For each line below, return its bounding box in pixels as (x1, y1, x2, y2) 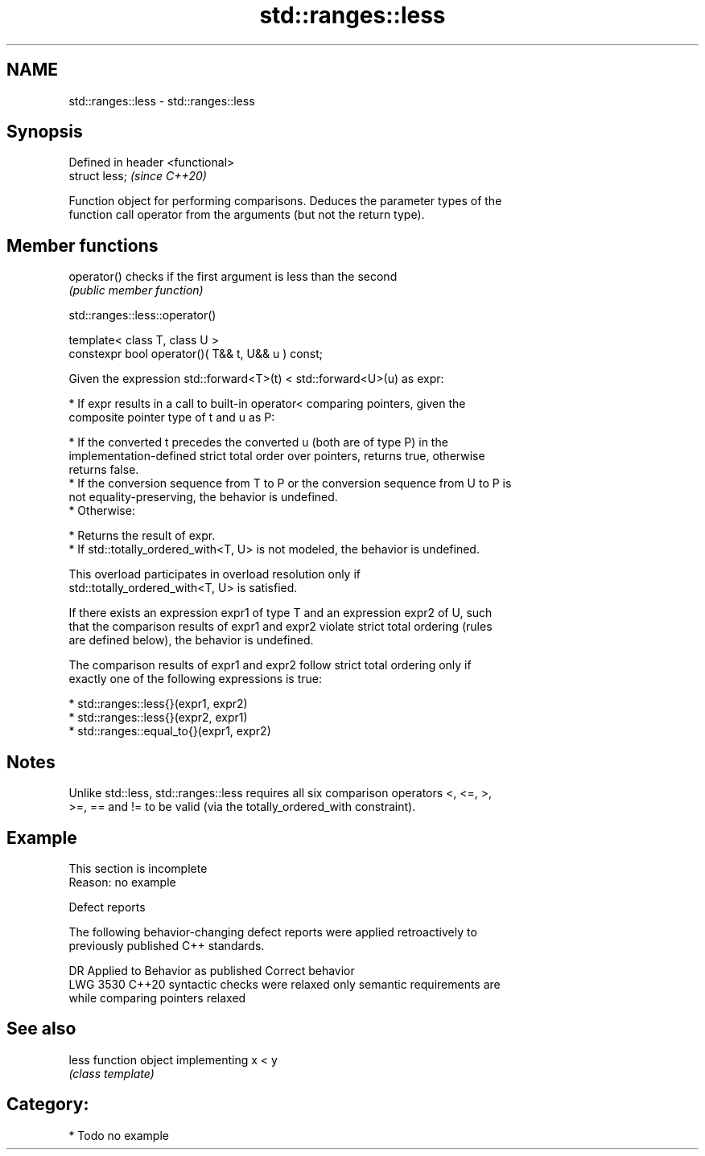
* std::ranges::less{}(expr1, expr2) (68, 697, 248, 711)
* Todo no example (68, 1128, 169, 1142)
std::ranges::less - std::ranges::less (68, 93, 255, 108)
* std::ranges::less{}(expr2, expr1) (68, 710, 248, 725)
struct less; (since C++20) (68, 169, 207, 183)
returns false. (68, 463, 139, 477)
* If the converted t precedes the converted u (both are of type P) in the (68, 435, 448, 450)
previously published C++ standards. (68, 938, 265, 952)
